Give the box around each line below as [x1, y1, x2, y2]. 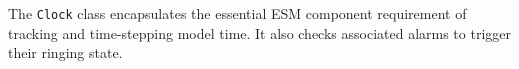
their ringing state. [8, 42, 123, 63]
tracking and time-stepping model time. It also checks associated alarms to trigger [8, 22, 512, 43]
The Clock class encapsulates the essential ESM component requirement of [8, 3, 467, 23]
